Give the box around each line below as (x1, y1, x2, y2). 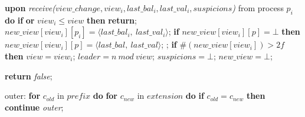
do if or (5, 14, 35, 26)
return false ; (5, 69, 53, 82)
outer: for (5, 89, 41, 102)
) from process (232, 2, 284, 14)
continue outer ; (5, 101, 64, 113)
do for (93, 89, 118, 102)
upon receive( (5, 2, 56, 14)
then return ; (87, 14, 137, 26)
